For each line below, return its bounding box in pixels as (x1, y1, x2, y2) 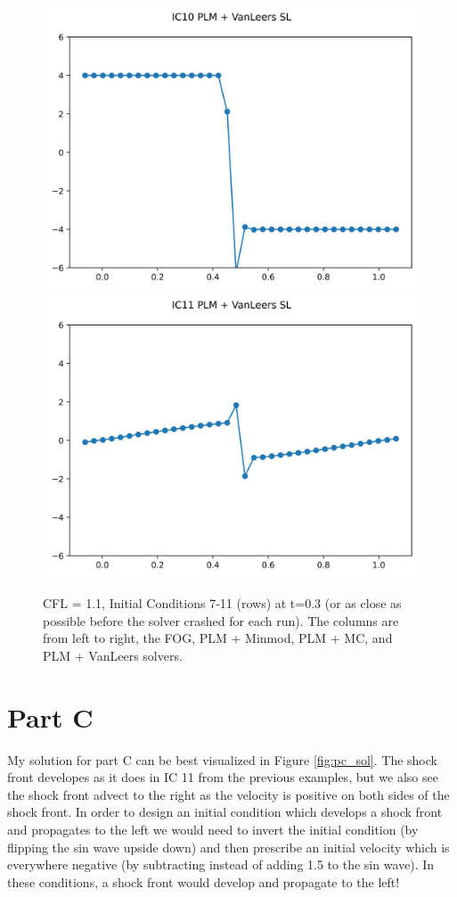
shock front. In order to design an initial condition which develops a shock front (7, 802, 443, 821)
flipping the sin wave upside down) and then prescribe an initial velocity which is (7, 837, 450, 856)
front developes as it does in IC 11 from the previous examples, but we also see (7, 768, 438, 786)
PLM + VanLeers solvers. (43, 646, 183, 664)
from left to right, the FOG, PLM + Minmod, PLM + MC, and (43, 629, 393, 647)
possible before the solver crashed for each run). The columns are (43, 611, 399, 630)
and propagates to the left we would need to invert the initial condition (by (7, 820, 419, 839)
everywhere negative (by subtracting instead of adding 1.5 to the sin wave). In (7, 855, 435, 874)
